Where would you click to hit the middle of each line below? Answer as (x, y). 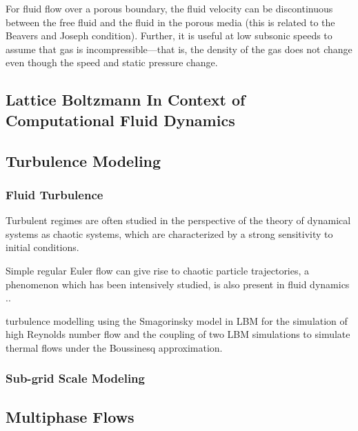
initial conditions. (42, 247)
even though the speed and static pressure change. (112, 62)
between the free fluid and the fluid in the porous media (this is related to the (170, 22)
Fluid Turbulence (54, 194)
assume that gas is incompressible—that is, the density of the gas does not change (179, 49)
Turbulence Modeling (83, 160)
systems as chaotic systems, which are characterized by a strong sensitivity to (169, 233)
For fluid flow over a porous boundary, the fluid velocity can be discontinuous (169, 8)
